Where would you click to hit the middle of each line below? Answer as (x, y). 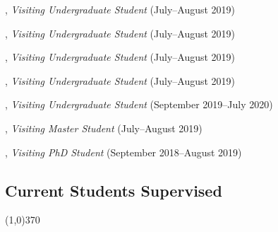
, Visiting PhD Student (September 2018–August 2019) (123, 152)
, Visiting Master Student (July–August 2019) (104, 128)
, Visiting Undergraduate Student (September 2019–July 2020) (139, 104)
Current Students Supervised (114, 190)
